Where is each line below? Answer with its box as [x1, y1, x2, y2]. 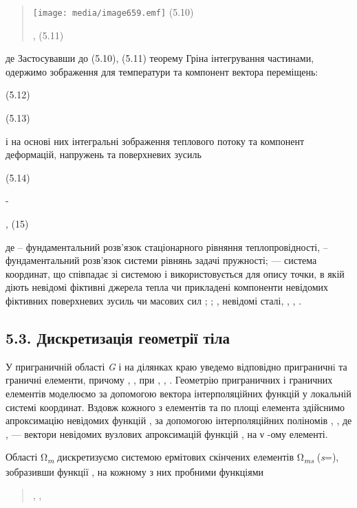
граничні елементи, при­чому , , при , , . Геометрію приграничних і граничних [6, 373, 333, 387]
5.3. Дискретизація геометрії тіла [6, 327, 230, 348]
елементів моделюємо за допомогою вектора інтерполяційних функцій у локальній [6, 386, 351, 400]
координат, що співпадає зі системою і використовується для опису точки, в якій [6, 266, 345, 280]
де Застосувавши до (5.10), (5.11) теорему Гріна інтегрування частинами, [6, 51, 314, 65]
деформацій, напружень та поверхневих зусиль [6, 147, 202, 162]
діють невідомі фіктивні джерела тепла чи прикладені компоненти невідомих [6, 280, 328, 294]
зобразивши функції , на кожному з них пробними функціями [6, 465, 264, 479]
